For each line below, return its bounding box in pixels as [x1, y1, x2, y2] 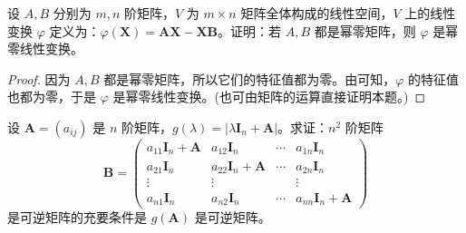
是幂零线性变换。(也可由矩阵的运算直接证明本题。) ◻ [112, 87, 426, 106]
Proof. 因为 [7, 69, 71, 88]
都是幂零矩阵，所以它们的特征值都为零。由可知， [103, 69, 396, 88]
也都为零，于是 [7, 87, 96, 106]
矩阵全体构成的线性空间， [240, 4, 393, 22]
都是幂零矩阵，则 [314, 21, 416, 40]
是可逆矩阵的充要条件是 [7, 207, 147, 226]
